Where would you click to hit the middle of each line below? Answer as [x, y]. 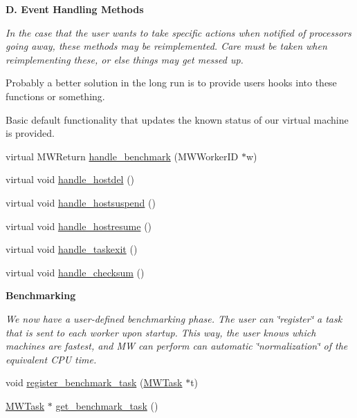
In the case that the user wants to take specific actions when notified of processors [178, 32]
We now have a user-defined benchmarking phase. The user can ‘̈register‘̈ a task [174, 318]
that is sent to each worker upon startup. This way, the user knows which [161, 332]
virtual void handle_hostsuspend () [81, 202]
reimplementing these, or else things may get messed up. [125, 59]
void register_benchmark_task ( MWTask [94, 382]
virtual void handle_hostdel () [70, 179]
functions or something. [55, 96]
